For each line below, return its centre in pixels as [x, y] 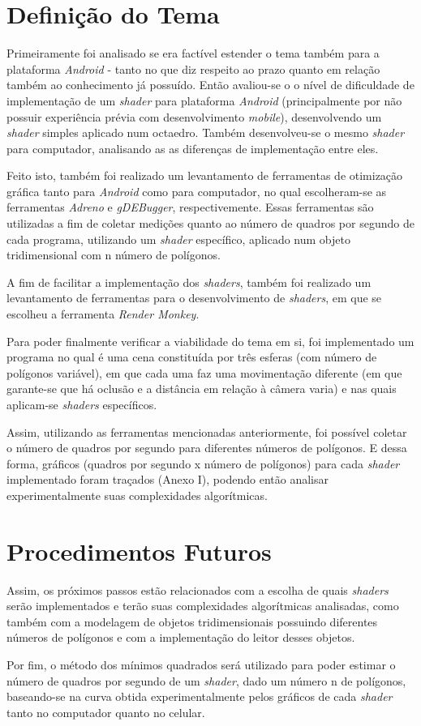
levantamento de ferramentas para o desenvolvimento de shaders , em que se [194, 298]
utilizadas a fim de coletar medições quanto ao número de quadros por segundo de [210, 223]
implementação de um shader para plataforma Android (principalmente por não [204, 100]
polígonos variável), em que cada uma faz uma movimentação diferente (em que [204, 372]
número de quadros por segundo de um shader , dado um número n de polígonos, [206, 680]
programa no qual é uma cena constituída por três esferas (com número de [192, 357]
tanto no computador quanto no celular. [106, 712]
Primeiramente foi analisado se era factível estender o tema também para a [193, 53]
